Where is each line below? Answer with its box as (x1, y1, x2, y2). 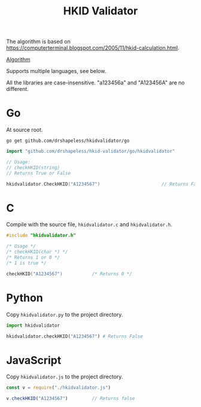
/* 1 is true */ (6, 260, 47, 266)
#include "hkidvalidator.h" (6, 232, 77, 239)
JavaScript (6, 353, 62, 367)
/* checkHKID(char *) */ (6, 249, 68, 255)
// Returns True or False (6, 170, 71, 176)
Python (6, 291, 43, 305)
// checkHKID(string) (6, 165, 60, 171)
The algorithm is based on (6, 38, 71, 45)
